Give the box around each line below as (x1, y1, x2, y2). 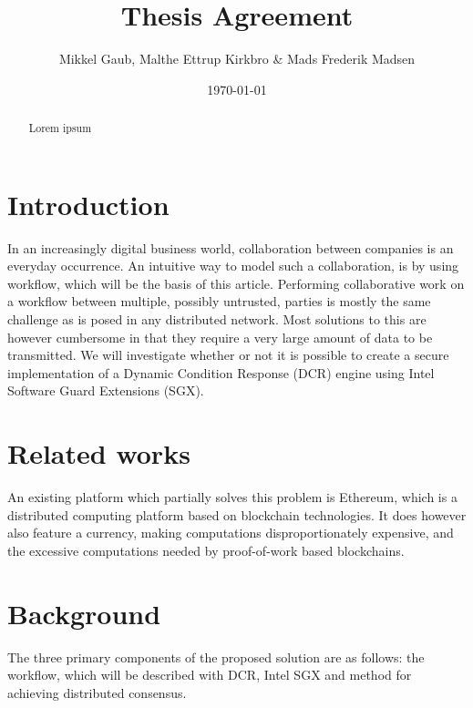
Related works (7, 435, 190, 472)
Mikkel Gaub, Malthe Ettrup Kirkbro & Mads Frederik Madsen (58, 49, 416, 68)
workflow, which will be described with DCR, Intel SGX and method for (7, 665, 412, 684)
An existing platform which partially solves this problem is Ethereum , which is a (7, 487, 458, 507)
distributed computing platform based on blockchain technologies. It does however (7, 505, 467, 524)
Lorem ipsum (28, 120, 92, 136)
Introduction (7, 185, 170, 222)
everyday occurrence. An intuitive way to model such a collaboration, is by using (7, 256, 459, 275)
